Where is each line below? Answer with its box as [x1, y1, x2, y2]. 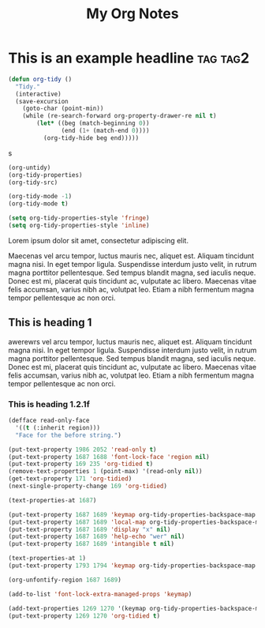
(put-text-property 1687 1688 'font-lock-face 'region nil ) [8, 453, 211, 461]
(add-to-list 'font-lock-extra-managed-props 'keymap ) [8, 590, 192, 598]
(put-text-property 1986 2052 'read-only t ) [8, 446, 157, 453]
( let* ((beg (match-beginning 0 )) [36, 119, 150, 127]
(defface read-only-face [8, 416, 90, 425]
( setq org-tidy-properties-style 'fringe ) [8, 214, 150, 222]
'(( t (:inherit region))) [15, 423, 101, 431]
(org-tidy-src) [8, 179, 58, 186]
